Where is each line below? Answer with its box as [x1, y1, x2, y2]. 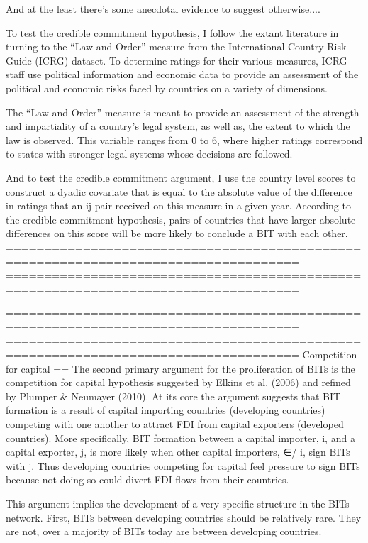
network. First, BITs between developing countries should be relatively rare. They [6, 510, 362, 525]
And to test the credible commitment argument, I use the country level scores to [6, 170, 356, 185]
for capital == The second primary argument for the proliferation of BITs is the [6, 361, 355, 375]
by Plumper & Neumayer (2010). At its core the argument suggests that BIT [6, 388, 341, 403]
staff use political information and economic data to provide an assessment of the [6, 67, 359, 82]
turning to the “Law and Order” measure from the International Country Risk [6, 39, 347, 54]
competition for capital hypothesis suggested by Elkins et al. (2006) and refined [6, 375, 351, 390]
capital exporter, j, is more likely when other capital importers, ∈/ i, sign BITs [6, 444, 350, 459]
